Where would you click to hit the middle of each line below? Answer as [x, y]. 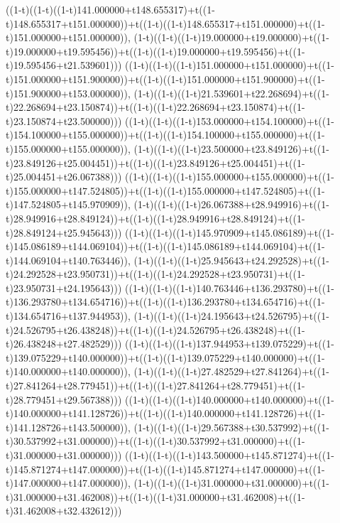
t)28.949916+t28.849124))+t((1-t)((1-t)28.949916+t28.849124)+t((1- [155, 218]
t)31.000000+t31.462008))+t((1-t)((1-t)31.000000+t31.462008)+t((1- [155, 496]
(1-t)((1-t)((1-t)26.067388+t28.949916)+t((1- [231, 204]
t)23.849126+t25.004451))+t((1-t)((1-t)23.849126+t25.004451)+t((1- [155, 162]
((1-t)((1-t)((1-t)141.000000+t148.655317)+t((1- [110, 9]
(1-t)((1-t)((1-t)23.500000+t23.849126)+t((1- [231, 148]
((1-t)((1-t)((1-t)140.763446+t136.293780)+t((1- [230, 287]
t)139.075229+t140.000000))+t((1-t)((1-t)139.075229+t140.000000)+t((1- [165, 357]
